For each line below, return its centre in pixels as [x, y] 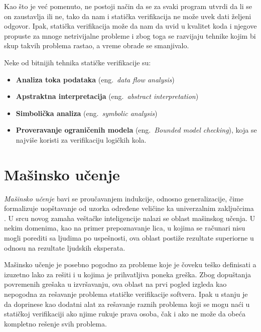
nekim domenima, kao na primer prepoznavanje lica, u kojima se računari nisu [125, 228]
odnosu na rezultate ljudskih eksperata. [65, 247]
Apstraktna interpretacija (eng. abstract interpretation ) [107, 96]
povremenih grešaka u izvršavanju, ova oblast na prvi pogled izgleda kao [115, 284]
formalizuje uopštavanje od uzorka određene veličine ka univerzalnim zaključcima [129, 208]
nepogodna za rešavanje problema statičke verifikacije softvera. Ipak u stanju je [126, 294]
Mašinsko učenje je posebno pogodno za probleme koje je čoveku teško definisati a [130, 264]
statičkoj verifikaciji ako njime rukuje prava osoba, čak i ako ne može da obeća [125, 314]
